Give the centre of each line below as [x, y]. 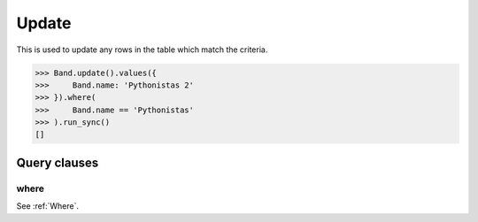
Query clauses [58, 162]
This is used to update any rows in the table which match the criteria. [142, 50]
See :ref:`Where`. [48, 206]
